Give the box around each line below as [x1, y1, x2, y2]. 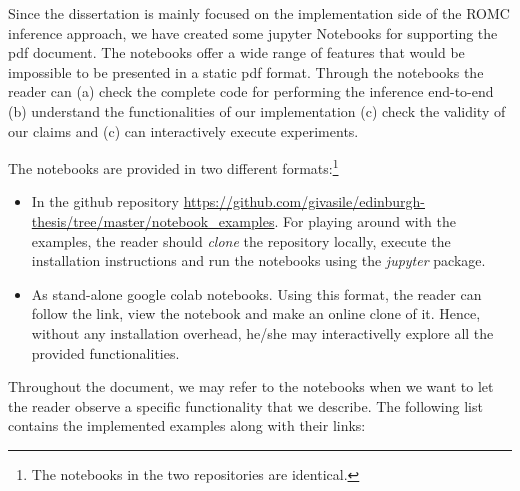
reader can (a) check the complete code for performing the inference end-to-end [8, 81, 494, 102]
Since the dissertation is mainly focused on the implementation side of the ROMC [8, 3, 510, 23]
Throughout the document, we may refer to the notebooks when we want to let [8, 376, 494, 397]
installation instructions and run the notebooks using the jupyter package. [31, 250, 486, 271]
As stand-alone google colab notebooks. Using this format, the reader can [31, 283, 482, 304]
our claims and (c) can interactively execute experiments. [8, 120, 359, 141]
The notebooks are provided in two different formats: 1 [8, 155, 339, 178]
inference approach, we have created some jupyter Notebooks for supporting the [8, 22, 498, 43]
